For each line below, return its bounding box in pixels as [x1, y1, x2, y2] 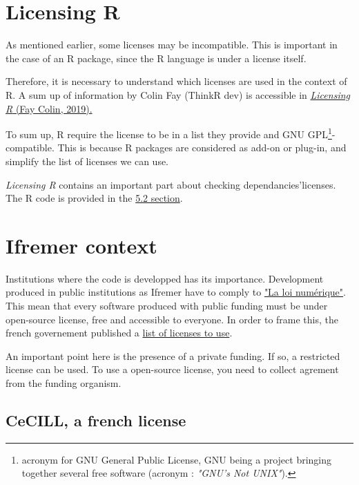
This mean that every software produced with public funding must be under [6, 298, 328, 313]
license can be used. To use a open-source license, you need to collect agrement [6, 362, 339, 377]
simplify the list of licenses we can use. [6, 153, 169, 168]
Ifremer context [6, 231, 157, 259]
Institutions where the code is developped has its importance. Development [6, 271, 324, 285]
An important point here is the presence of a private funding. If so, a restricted [6, 348, 340, 363]
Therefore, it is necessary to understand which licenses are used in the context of [6, 74, 347, 88]
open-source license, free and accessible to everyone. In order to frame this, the [6, 312, 339, 326]
